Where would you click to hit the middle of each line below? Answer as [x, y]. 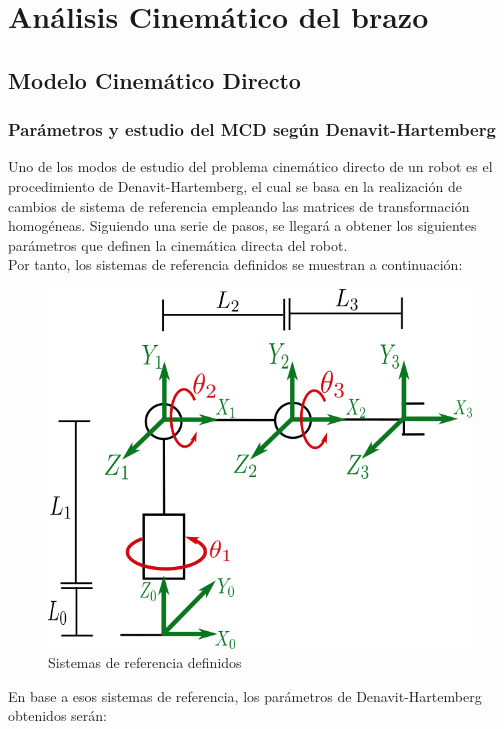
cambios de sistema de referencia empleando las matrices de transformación [239, 205]
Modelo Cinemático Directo [154, 79]
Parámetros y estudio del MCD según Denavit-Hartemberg [252, 129]
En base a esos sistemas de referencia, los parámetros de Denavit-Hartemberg [245, 695]
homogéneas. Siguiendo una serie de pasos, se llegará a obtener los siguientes [242, 225]
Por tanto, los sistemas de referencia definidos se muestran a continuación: [235, 264]
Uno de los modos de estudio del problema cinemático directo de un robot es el [250, 166]
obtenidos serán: [57, 715]
